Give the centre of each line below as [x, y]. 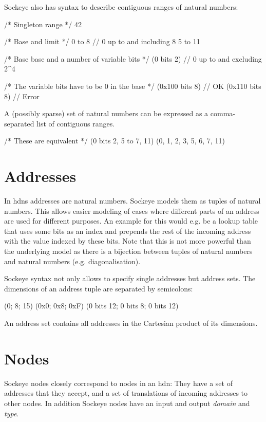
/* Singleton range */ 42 [43, 24]
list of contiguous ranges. [76, 123]
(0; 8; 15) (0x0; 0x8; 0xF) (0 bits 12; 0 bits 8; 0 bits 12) [91, 306]
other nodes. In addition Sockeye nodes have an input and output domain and [127, 403]
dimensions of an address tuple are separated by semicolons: [99, 288]
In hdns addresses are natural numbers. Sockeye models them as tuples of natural [132, 201]
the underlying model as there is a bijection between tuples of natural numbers [128, 251]
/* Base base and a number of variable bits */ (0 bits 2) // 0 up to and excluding [133, 58]
